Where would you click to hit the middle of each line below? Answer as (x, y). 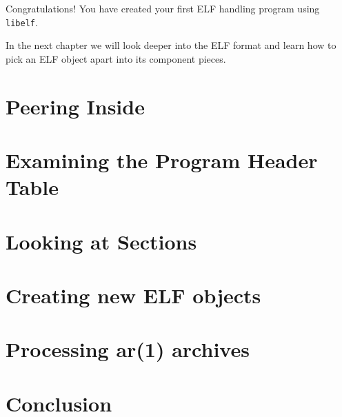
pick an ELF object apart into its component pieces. (116, 58)
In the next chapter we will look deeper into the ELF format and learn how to (171, 45)
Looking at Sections (101, 241)
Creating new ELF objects (133, 295)
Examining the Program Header (162, 160)
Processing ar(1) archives (128, 349)
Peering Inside (75, 106)
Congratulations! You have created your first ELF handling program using (163, 8)
